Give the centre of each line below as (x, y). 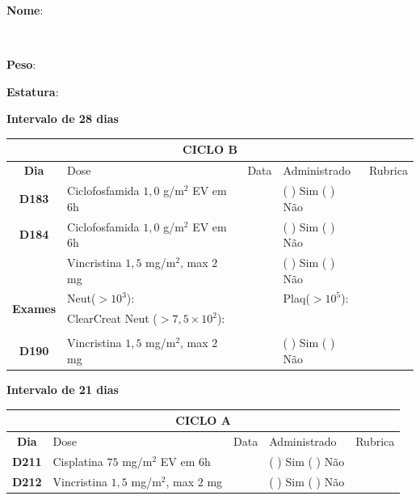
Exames (34, 308)
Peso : (21, 64)
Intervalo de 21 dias (63, 390)
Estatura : (33, 91)
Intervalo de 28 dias (63, 119)
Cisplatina (78, 461)
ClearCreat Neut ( (112, 318)
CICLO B (210, 149)
